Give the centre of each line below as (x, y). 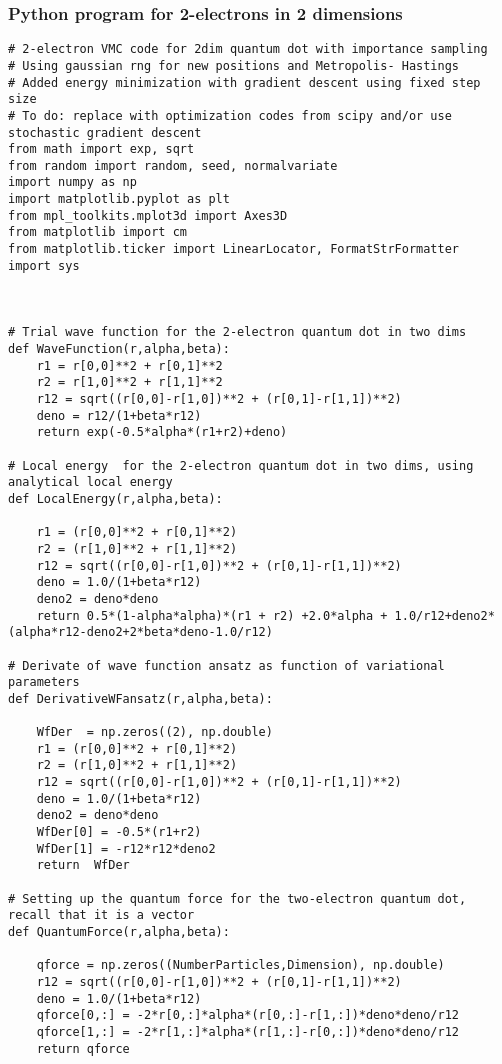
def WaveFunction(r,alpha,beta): (119, 349)
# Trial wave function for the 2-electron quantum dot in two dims (237, 332)
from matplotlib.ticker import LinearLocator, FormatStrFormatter (234, 249)
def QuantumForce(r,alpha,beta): (119, 932)
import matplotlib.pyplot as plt (119, 199)
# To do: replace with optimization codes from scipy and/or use (230, 115)
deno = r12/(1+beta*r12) (119, 415)
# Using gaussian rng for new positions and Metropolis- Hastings (234, 65)
